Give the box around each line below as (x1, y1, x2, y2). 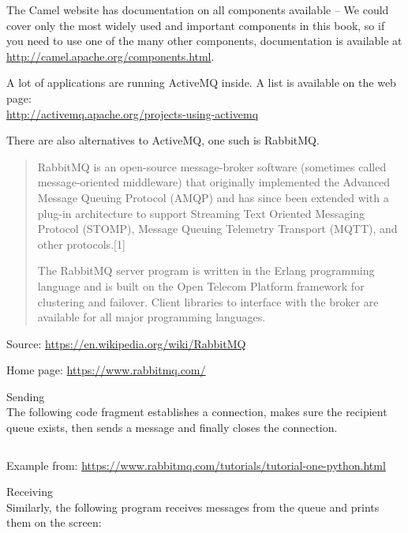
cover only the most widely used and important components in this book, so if (6, 17, 385, 33)
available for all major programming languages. (37, 309, 266, 325)
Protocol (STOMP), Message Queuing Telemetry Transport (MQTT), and (37, 220, 398, 237)
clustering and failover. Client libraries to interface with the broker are (37, 293, 379, 310)
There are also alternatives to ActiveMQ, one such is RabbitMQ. (6, 132, 320, 148)
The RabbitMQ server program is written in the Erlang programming (37, 262, 375, 279)
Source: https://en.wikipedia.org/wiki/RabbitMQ (6, 335, 246, 351)
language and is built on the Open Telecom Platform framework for (37, 277, 365, 294)
